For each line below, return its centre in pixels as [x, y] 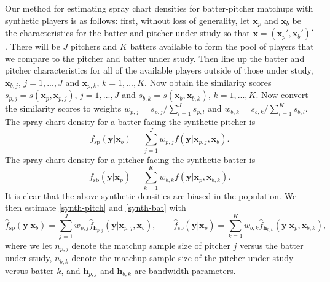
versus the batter [272, 245]
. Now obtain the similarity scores [208, 82]
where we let [29, 245]
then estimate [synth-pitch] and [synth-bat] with [96, 208]
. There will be [33, 46]
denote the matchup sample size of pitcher [151, 245]
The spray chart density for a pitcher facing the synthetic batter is [130, 159]
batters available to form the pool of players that [222, 46]
